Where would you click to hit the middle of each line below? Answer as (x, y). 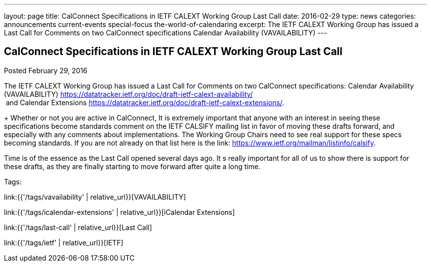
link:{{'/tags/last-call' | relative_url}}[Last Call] (78, 227)
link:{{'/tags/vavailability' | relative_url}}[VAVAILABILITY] (95, 197)
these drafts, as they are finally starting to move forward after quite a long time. (132, 166)
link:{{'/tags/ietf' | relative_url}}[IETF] (64, 242)
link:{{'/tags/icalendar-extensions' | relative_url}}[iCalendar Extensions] (120, 212)
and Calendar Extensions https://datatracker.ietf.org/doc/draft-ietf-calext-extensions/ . (145, 102)
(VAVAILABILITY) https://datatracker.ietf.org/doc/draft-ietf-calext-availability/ (128, 94)
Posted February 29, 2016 (46, 70)
